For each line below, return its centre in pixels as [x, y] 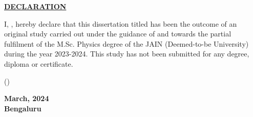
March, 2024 [27, 98]
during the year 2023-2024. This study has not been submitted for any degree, [127, 54]
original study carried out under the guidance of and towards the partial [118, 34]
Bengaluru [23, 108]
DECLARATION [35, 6]
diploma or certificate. [39, 63]
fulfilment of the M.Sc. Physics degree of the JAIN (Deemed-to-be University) [126, 43]
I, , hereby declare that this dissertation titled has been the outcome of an [121, 23]
